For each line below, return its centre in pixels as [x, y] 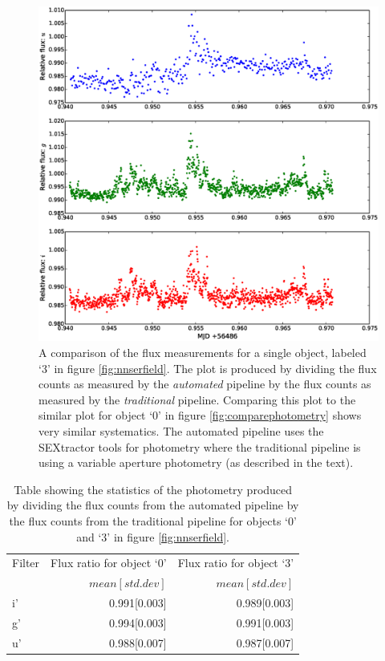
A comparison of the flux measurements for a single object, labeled [203, 352]
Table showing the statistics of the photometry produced [153, 489]
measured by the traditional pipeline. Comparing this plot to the [197, 399]
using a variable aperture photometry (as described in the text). [196, 462]
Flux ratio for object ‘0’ [109, 563]
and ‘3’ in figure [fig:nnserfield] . [153, 536]
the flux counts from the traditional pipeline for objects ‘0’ [153, 520]
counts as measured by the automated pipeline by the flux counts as [205, 384]
